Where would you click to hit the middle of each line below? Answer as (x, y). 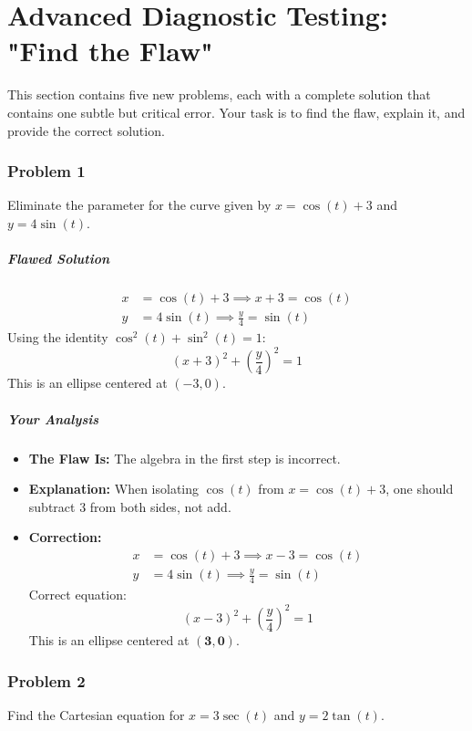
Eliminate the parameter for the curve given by (139, 205)
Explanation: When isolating (113, 489)
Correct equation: (77, 595)
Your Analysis (53, 418)
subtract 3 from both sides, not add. (130, 506)
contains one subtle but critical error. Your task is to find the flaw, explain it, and (236, 112)
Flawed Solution (59, 259)
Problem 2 (46, 680)
